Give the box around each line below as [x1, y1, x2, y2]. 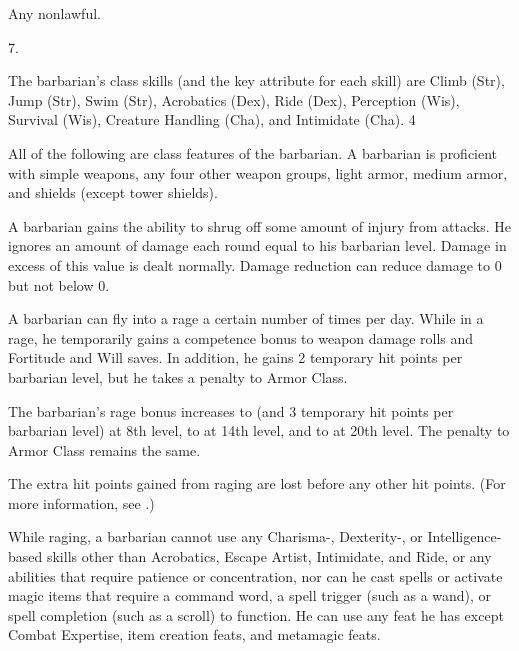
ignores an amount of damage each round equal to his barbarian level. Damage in [8, 235, 507, 256]
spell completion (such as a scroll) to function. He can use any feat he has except [8, 604, 504, 625]
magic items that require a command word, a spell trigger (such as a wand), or [8, 585, 492, 606]
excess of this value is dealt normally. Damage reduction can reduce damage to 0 [8, 254, 502, 275]
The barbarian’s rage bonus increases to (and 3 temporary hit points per [8, 400, 454, 421]
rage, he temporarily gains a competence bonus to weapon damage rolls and [8, 327, 474, 348]
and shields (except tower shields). [8, 182, 218, 203]
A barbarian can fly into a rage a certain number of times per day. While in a [8, 308, 484, 329]
